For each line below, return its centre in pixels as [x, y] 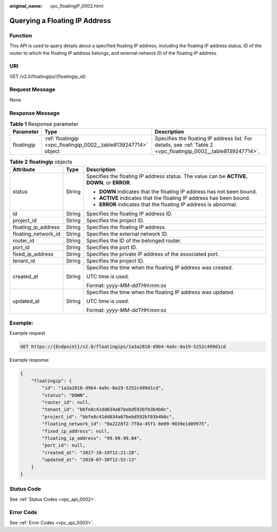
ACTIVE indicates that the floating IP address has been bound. [175, 198]
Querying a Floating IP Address [60, 21]
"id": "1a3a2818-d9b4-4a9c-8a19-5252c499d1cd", [103, 388]
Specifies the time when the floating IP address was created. [160, 268]
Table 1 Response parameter [44, 124]
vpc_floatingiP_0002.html [77, 6]
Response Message [35, 113]
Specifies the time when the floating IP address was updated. [161, 292]
